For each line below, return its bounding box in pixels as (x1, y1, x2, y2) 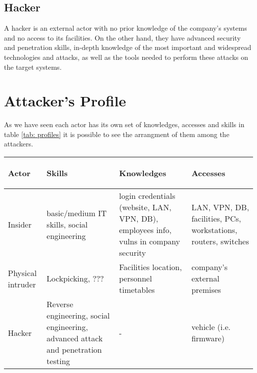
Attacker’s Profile (4, 91, 126, 111)
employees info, (119, 224, 171, 236)
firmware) (191, 332, 225, 344)
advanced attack (46, 332, 103, 344)
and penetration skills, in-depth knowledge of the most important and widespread (4, 42, 252, 52)
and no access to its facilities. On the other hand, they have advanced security (4, 32, 241, 43)
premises (191, 284, 221, 296)
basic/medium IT (46, 207, 107, 219)
